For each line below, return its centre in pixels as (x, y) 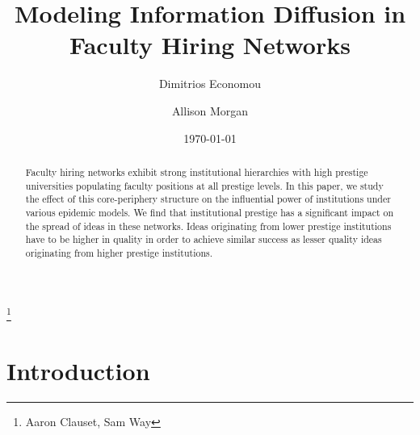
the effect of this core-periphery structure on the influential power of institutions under (208, 199)
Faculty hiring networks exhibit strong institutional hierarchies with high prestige (197, 171)
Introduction (78, 370)
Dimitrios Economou (210, 84)
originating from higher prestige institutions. (119, 252)
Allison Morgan (210, 110)
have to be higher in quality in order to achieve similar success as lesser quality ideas (204, 239)
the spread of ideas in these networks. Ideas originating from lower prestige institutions (208, 226)
